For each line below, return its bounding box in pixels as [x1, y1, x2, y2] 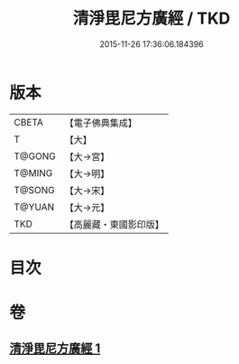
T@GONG [14, 150, 56, 163]
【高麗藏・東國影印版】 [64, 218, 164, 230]
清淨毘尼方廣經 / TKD [72, 8, 231, 29]
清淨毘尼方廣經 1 [9, 341, 101, 357]
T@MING [14, 166, 53, 179]
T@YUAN [14, 201, 55, 213]
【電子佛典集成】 [64, 117, 137, 129]
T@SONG [14, 183, 56, 196]
